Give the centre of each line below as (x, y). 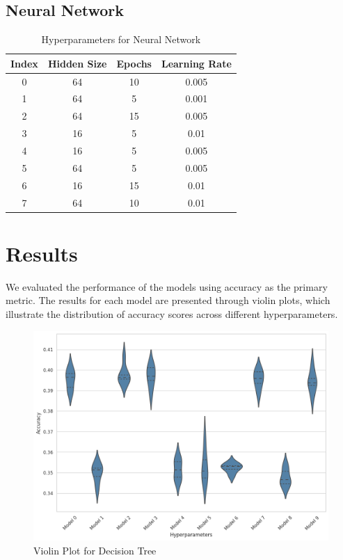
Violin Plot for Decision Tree (95, 550)
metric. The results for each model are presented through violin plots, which (168, 300)
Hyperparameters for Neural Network (121, 39)
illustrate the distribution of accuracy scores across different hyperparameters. (172, 313)
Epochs (134, 63)
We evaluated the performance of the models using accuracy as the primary (167, 286)
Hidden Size (77, 63)
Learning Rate (196, 63)
